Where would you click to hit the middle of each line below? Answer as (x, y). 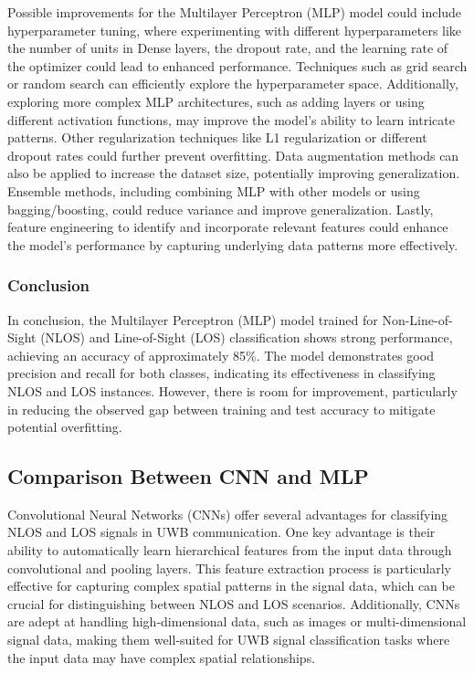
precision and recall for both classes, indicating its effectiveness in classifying (221, 373)
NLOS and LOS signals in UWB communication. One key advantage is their (221, 532)
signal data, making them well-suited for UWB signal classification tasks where (229, 640)
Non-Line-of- (417, 319)
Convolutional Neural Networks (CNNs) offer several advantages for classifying (228, 514)
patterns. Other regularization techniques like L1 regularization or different (217, 137)
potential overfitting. (65, 427)
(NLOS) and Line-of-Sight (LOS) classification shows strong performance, (247, 337)
